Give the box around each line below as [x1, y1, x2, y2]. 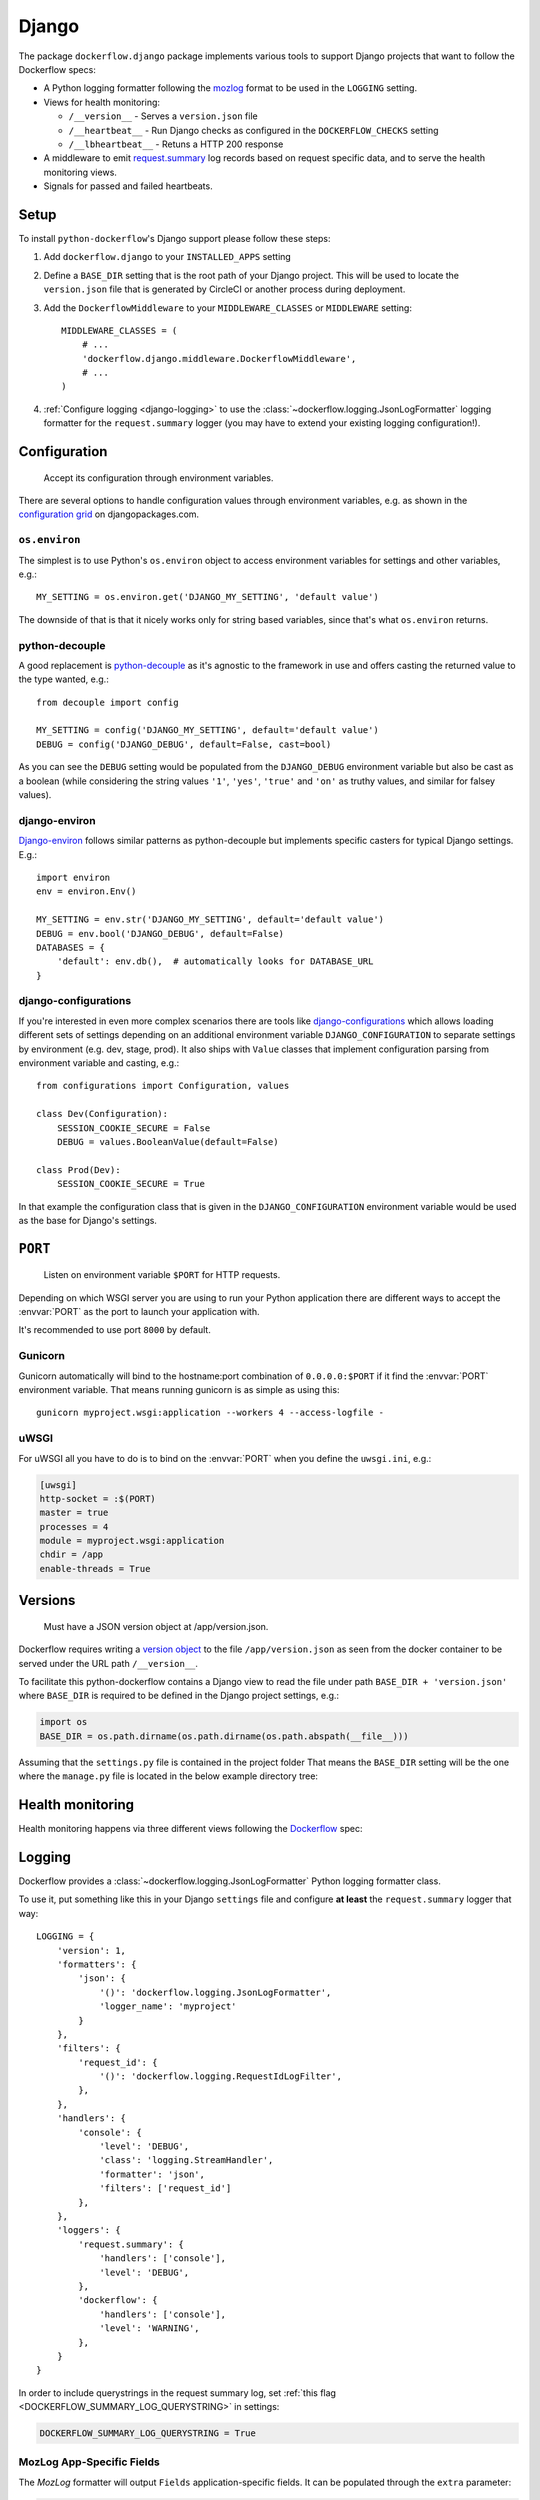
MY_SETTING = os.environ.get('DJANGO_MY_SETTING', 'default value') [36, 591, 379, 603]
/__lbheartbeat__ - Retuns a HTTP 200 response [68, 138, 284, 150]
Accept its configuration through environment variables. [43, 471, 274, 484]
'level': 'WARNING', [99, 2323, 200, 2334]
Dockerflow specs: [18, 63, 97, 75]
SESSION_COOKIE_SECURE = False [56, 1122, 211, 1134]
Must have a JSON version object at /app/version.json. [43, 1620, 269, 1632]
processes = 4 [39, 1521, 109, 1532]
